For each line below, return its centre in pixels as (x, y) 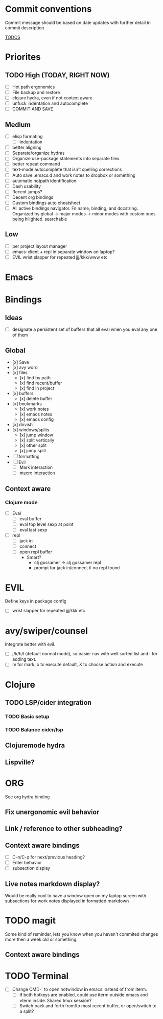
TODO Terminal (37, 976)
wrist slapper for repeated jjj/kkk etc (49, 611)
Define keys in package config (36, 601)
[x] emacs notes (36, 414)
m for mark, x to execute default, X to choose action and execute (78, 665)
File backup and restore (36, 92)
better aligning (27, 147)
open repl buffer (36, 552)
